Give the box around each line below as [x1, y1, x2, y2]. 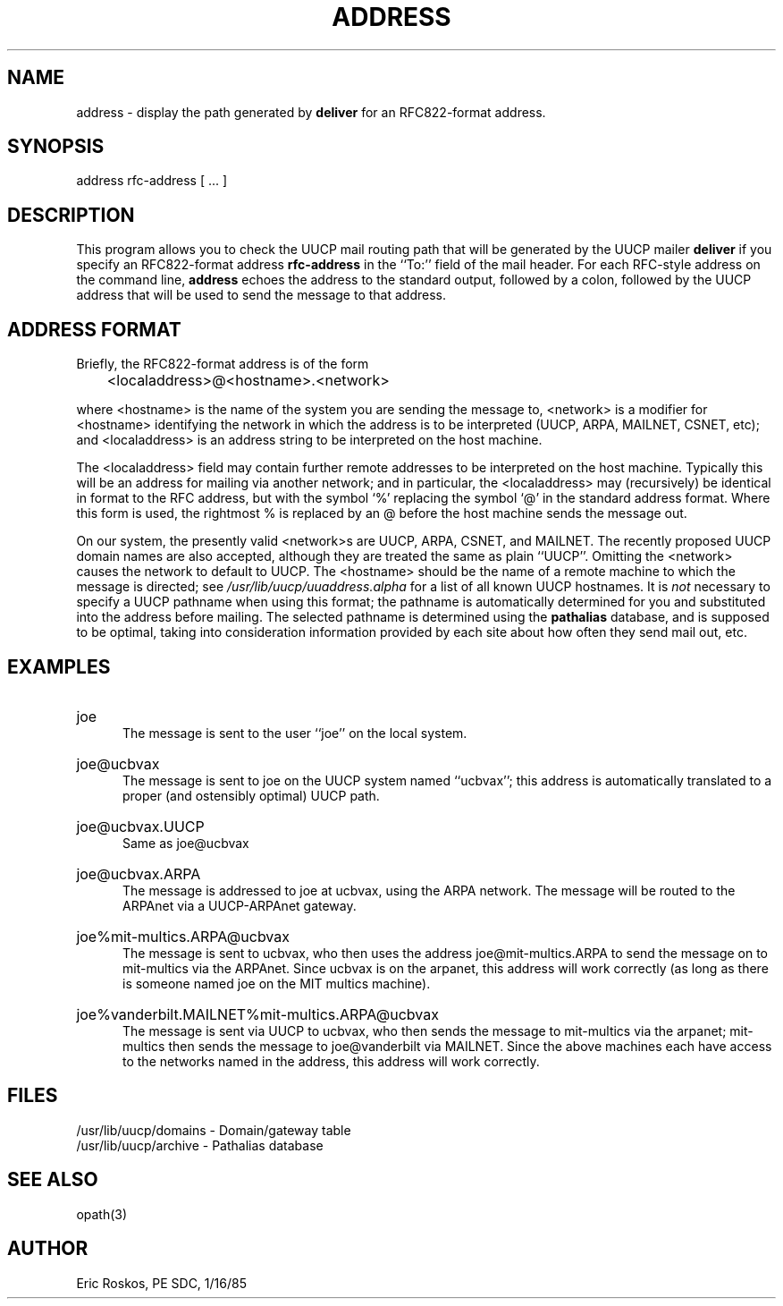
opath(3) [76, 1206, 128, 1222]
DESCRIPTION [7, 203, 135, 226]
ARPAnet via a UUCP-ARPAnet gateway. [122, 897, 357, 913]
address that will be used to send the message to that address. [76, 287, 446, 303]
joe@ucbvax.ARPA [76, 864, 201, 883]
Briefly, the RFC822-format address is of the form [76, 356, 369, 372]
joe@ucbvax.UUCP [76, 817, 205, 835]
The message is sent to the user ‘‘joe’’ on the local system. [122, 725, 467, 741]
